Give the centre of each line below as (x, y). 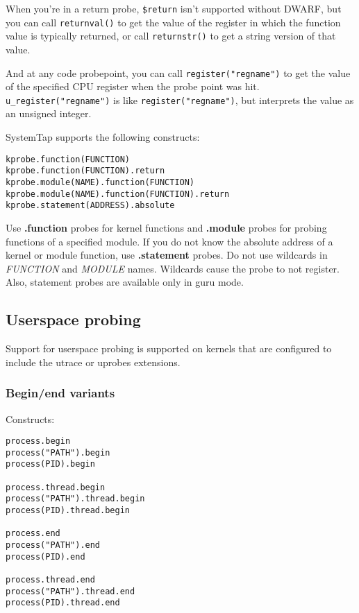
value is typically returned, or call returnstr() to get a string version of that (171, 36)
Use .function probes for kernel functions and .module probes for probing (166, 227)
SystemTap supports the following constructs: (103, 137)
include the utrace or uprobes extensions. (93, 362)
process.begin (38, 441)
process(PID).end (45, 556)
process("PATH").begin (58, 452)
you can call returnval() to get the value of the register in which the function (173, 22)
